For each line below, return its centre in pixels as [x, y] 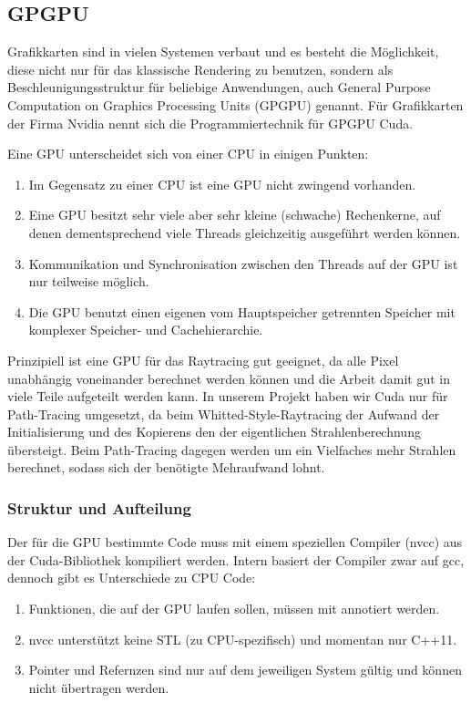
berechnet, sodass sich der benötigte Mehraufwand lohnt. [166, 467]
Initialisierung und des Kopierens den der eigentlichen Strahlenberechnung [214, 432]
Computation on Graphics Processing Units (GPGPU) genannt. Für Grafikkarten [235, 104]
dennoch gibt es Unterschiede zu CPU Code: [132, 578]
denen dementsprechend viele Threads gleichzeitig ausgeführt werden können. [245, 232]
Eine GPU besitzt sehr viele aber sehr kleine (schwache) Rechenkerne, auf [235, 215]
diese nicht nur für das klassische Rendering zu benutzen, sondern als [200, 69]
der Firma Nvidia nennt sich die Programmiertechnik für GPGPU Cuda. [210, 123]
